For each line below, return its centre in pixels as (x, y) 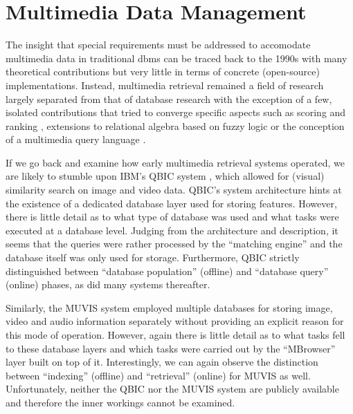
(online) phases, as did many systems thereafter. (108, 284)
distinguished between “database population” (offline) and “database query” (167, 271)
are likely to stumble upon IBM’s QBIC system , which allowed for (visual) (165, 176)
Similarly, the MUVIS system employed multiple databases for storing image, (169, 307)
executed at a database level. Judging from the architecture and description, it (172, 230)
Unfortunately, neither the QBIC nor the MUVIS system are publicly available (172, 389)
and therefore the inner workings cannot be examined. (120, 402)
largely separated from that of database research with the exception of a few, (169, 98)
